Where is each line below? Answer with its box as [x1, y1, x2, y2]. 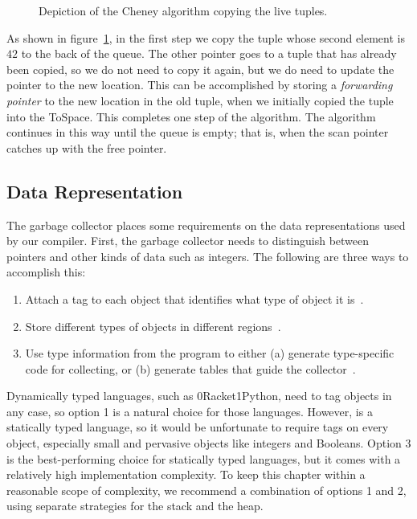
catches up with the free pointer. [6, 139, 167, 156]
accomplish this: [6, 264, 86, 280]
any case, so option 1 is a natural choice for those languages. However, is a [6, 403, 373, 419]
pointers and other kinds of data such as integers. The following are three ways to [6, 247, 409, 264]
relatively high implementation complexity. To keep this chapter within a [6, 466, 366, 483]
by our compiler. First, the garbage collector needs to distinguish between [6, 232, 370, 249]
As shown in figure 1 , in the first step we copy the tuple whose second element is [6, 29, 405, 46]
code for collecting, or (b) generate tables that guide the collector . [25, 360, 356, 377]
